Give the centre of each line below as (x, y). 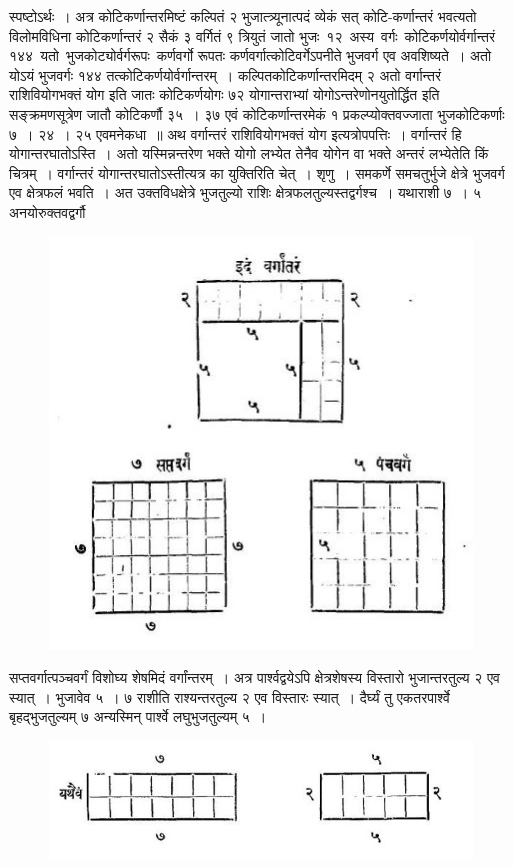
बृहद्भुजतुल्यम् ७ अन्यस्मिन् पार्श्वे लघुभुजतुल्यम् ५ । (138, 716)
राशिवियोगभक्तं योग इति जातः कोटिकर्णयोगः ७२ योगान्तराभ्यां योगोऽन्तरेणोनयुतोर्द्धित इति (224, 94)
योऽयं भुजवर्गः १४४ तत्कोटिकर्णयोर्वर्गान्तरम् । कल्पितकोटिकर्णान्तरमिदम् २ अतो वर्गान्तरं (225, 74)
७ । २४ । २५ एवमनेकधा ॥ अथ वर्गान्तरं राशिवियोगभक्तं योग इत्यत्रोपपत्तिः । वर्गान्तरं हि (235, 133)
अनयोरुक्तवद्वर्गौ (47, 211)
